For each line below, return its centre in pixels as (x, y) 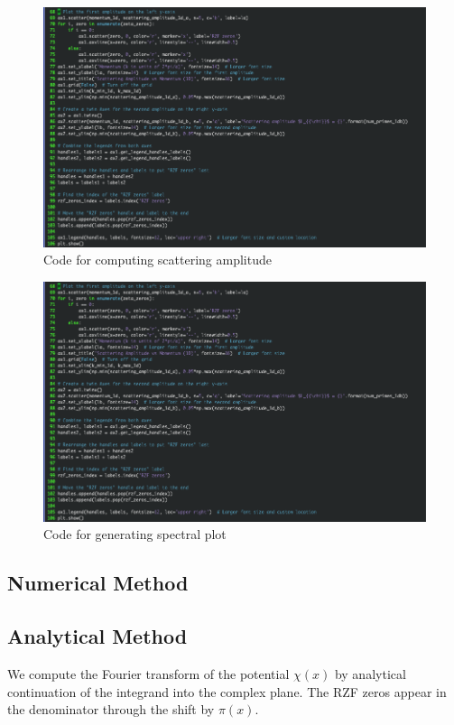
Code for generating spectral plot (135, 534)
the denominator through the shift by (111, 709)
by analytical (370, 673)
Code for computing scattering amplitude (158, 260)
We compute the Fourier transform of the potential (148, 673)
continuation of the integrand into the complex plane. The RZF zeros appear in (227, 691)
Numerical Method (98, 583)
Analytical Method (97, 636)
